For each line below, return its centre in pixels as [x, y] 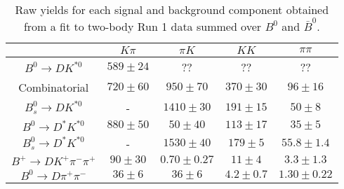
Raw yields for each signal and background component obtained [172, 9]
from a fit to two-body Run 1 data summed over [143, 26]
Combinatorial [54, 87]
